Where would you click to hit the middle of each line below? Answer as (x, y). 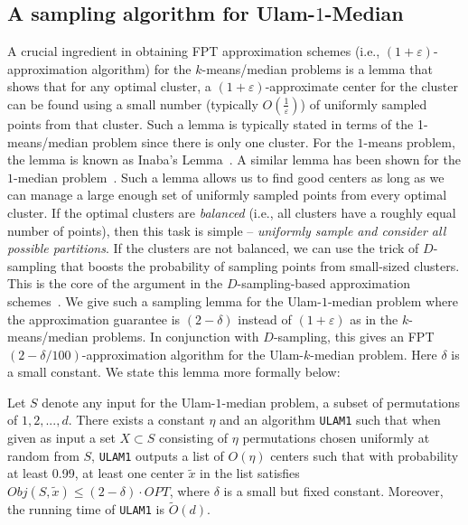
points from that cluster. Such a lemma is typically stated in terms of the (211, 123)
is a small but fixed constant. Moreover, (333, 490)
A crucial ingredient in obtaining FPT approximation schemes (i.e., (194, 51)
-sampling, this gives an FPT (354, 337)
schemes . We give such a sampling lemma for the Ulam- (164, 300)
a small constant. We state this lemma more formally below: (174, 372)
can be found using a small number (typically (133, 103)
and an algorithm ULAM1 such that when (330, 420)
